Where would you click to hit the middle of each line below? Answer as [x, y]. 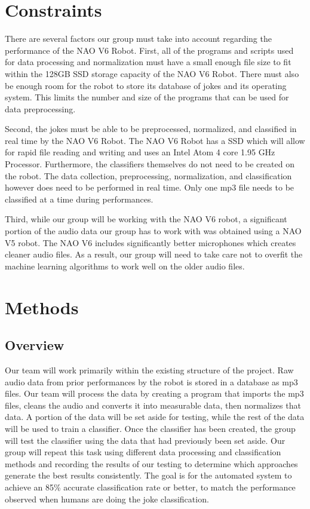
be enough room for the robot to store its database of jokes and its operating [146, 85]
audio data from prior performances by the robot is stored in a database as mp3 [151, 381]
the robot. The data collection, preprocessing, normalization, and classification [148, 175]
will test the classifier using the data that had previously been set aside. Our [145, 440]
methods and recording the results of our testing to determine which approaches [151, 463]
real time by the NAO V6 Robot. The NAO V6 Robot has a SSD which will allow [155, 140]
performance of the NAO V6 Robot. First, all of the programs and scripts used [149, 50]
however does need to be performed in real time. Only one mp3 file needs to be [150, 187]
